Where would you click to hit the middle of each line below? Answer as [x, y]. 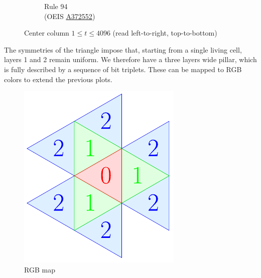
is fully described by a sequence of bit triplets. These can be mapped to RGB [123, 69]
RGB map [40, 269]
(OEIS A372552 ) [70, 16]
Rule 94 [56, 6]
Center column [47, 33]
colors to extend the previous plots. [58, 79]
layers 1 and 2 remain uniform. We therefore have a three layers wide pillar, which [130, 59]
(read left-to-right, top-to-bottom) [165, 33]
